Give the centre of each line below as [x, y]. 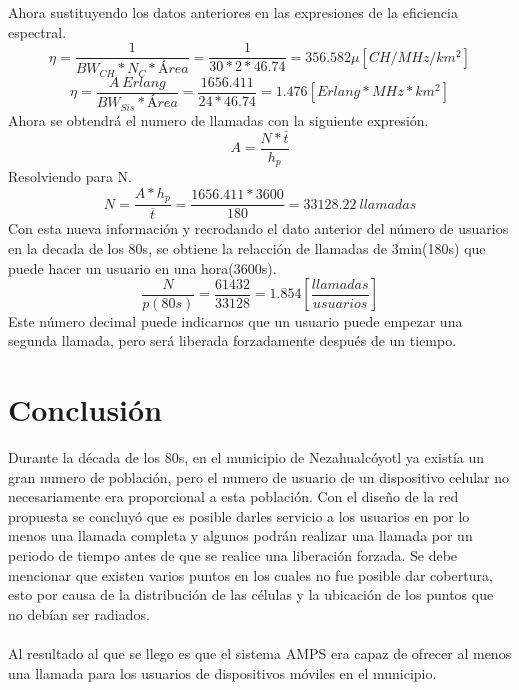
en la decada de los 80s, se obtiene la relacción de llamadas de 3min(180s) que [247, 247]
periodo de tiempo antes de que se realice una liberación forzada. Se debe [233, 555]
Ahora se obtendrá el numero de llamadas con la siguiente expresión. [218, 119]
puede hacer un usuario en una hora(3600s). [142, 267]
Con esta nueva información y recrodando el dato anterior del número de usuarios [258, 228]
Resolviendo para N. [70, 176]
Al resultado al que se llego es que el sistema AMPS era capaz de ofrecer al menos [260, 653]
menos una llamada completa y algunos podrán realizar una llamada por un [240, 535]
